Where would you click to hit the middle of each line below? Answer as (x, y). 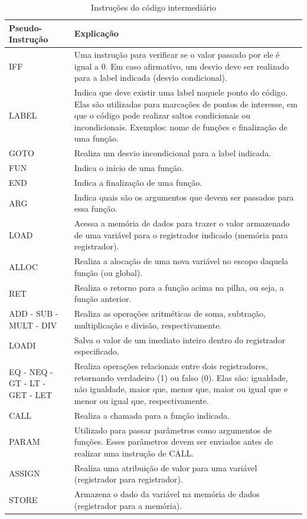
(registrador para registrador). (128, 479)
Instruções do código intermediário (153, 7)
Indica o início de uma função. (129, 168)
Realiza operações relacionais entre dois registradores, (171, 366)
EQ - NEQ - (31, 371)
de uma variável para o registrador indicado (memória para (181, 234)
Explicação (96, 33)
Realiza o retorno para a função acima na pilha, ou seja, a (179, 287)
